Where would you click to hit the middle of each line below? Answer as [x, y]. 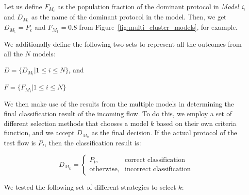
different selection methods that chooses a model [76, 123]
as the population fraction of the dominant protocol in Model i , [151, 6]
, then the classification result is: [93, 143]
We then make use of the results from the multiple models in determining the [119, 104]
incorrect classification [158, 169]
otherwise [103, 169]
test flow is [20, 143]
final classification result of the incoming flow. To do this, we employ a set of [118, 114]
